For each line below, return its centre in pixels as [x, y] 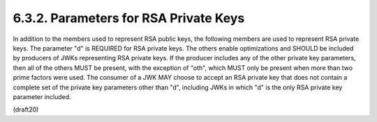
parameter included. [42, 96]
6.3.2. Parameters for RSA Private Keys [129, 18]
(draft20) [26, 110]
